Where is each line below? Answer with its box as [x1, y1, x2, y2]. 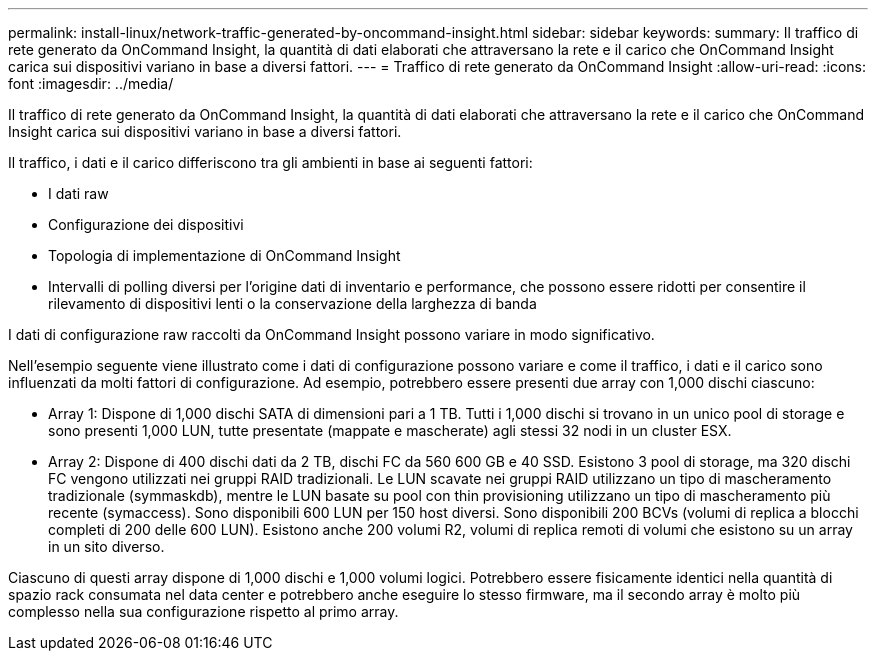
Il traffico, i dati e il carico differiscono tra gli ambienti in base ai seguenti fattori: [8, 154, 533, 171]
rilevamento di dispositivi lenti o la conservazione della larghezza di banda [48, 295, 537, 312]
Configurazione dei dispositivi [48, 216, 244, 233]
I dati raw [48, 185, 109, 202]
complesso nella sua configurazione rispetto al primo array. [8, 603, 399, 620]
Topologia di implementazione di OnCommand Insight [48, 247, 401, 264]
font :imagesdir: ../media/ [8, 75, 174, 92]
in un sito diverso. [48, 538, 165, 555]
